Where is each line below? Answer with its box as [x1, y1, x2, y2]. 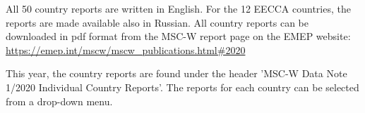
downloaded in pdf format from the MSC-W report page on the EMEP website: [6, 29, 351, 44]
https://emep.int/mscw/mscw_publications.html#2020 [6, 42, 246, 57]
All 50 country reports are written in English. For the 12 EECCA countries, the [6, 1, 351, 15]
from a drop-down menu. [6, 93, 113, 108]
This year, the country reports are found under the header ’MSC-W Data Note [6, 66, 347, 81]
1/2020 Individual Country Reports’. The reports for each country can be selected [6, 79, 359, 94]
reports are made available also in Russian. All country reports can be [6, 15, 309, 29]
